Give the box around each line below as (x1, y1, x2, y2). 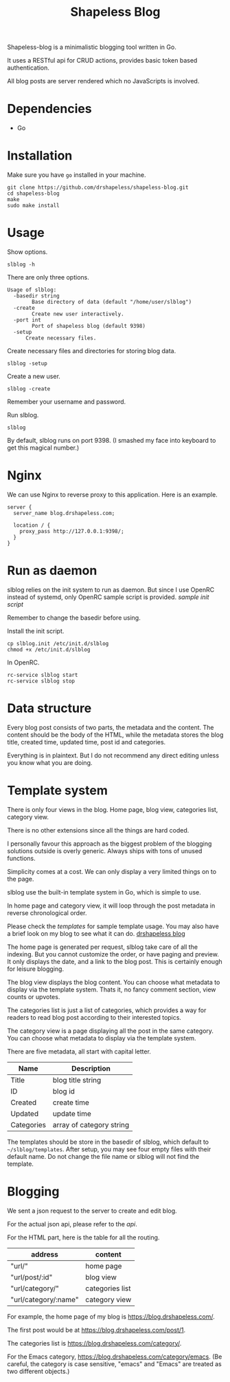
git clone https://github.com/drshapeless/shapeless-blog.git (7, 184, 189, 191)
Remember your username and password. (7, 397, 126, 406)
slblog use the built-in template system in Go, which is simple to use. (7, 888, 201, 896)
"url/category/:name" (10, 1295, 79, 1304)
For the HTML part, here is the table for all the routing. (7, 1233, 160, 1242)
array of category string (52, 1120, 130, 1129)
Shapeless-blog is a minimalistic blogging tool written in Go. (7, 43, 176, 52)
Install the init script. (7, 627, 65, 635)
